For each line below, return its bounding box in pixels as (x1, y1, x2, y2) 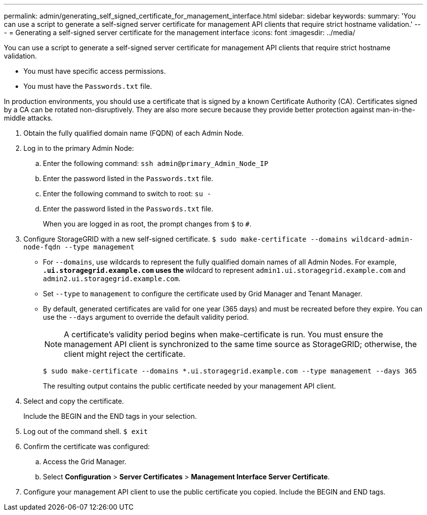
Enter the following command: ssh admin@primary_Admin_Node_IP (43, 159, 269, 167)
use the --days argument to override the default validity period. (43, 313, 249, 321)
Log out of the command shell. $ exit (23, 427, 148, 435)
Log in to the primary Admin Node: (23, 144, 134, 152)
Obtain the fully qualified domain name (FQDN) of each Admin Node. (23, 129, 244, 137)
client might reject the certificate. (64, 349, 185, 359)
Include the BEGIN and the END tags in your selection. (23, 412, 197, 420)
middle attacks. (4, 114, 53, 122)
